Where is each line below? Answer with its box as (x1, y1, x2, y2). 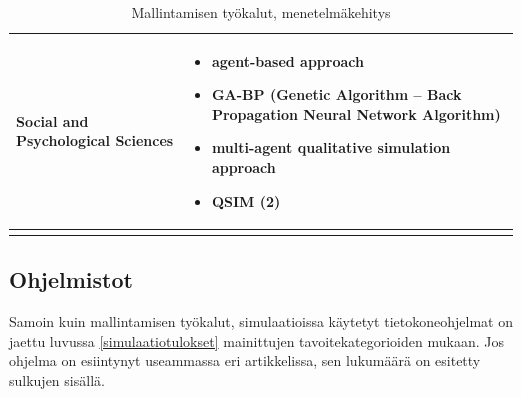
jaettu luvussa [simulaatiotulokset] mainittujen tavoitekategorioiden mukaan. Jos (9, 330, 504, 351)
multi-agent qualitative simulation (211, 137, 451, 158)
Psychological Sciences (16, 130, 174, 151)
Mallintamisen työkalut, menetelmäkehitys (131, 2, 391, 22)
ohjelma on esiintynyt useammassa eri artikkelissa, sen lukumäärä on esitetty (9, 350, 481, 371)
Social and (16, 110, 89, 131)
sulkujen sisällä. (9, 369, 105, 390)
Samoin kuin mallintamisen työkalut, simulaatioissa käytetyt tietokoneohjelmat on (9, 311, 513, 332)
